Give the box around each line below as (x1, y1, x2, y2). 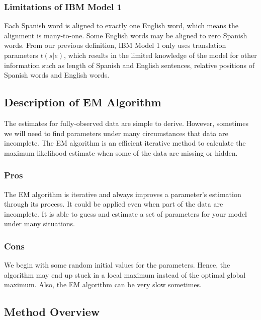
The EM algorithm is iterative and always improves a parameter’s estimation (4, 188, 241, 199)
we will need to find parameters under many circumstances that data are (4, 127, 228, 138)
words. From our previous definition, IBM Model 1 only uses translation (4, 40, 226, 50)
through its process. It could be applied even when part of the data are (4, 199, 223, 209)
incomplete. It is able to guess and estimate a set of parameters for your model (4, 208, 247, 219)
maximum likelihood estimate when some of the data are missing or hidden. (4, 147, 238, 158)
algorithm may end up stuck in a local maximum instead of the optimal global (4, 269, 246, 280)
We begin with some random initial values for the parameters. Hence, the (4, 260, 230, 270)
